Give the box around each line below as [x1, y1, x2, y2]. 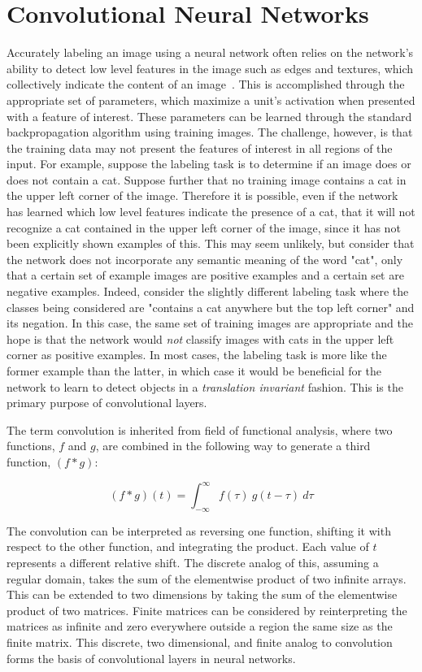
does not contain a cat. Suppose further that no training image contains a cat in [7, 171, 407, 188]
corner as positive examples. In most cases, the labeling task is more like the [7, 346, 387, 363]
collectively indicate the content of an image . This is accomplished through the [7, 76, 405, 93]
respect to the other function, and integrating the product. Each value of [7, 538, 369, 555]
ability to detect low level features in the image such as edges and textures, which [7, 59, 414, 76]
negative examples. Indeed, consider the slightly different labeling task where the [7, 283, 409, 300]
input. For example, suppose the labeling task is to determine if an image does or [7, 155, 411, 172]
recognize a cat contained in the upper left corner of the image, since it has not [7, 219, 401, 236]
